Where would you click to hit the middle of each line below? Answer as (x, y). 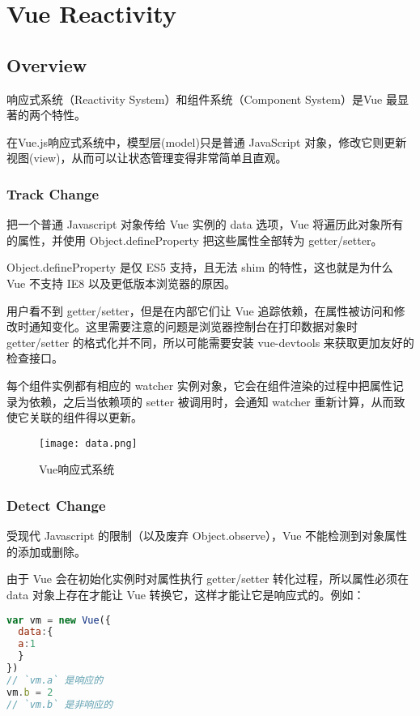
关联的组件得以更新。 (85, 417)
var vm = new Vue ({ (59, 620)
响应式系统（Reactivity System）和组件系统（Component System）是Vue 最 (202, 99)
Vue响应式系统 (77, 469)
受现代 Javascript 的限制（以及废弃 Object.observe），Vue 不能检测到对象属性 (207, 536)
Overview (47, 64)
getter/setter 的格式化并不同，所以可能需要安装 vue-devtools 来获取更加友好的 (210, 342)
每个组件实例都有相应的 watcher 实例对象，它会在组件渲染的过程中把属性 (199, 385)
